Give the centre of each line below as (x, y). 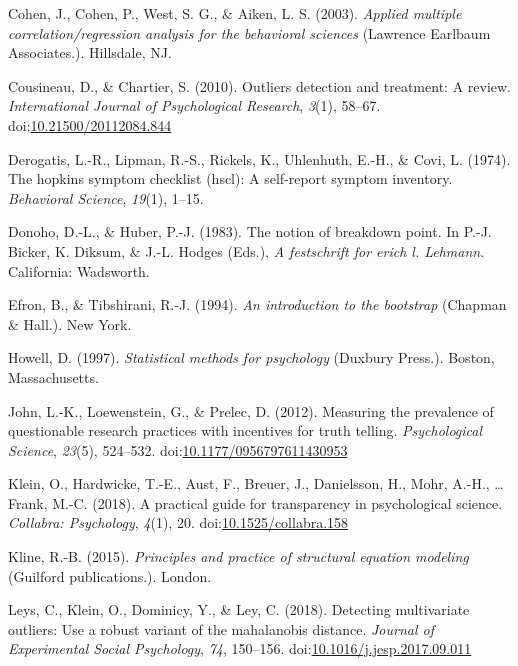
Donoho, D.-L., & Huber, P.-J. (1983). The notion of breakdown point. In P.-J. (250, 231)
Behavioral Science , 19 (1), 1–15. (106, 197)
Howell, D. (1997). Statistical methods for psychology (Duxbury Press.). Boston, (251, 357)
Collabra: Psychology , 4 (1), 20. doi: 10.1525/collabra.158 (178, 522)
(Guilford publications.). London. (110, 575)
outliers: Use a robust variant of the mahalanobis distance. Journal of (221, 628)
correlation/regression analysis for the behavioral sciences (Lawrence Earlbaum (249, 32)
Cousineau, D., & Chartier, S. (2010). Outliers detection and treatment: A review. (260, 85)
